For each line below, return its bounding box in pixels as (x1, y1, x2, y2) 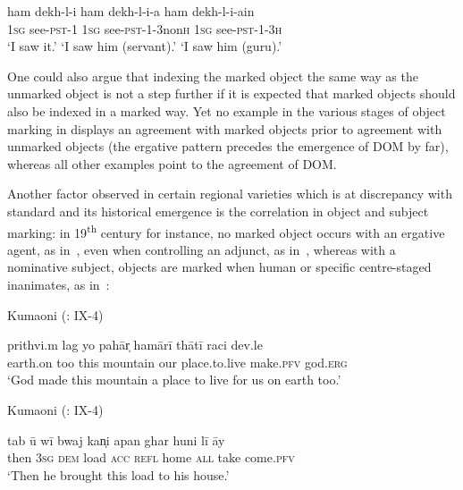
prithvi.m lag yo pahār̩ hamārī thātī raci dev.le (7, 335, 263, 354)
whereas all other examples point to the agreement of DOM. (7, 154, 337, 173)
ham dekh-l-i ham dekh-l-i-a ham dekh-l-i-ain (7, 2, 255, 20)
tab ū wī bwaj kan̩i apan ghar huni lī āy (7, 430, 225, 449)
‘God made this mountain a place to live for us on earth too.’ (7, 370, 341, 389)
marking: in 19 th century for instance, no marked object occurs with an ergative (7, 220, 445, 241)
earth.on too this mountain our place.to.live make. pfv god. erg (7, 352, 348, 371)
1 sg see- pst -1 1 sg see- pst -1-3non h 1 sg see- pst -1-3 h (7, 19, 282, 38)
